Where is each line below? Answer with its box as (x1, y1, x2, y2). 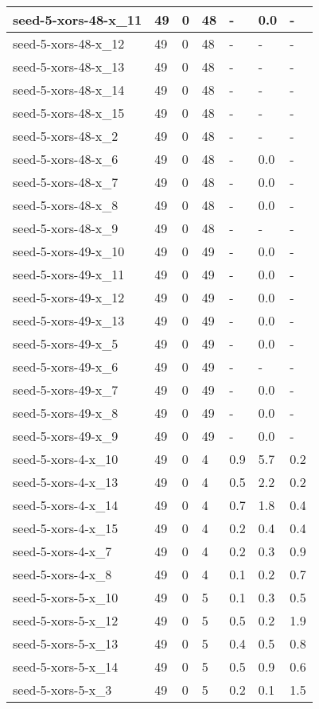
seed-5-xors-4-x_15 (13, 519, 119, 537)
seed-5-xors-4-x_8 (13, 565, 112, 583)
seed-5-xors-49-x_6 (13, 357, 119, 376)
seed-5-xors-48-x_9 (13, 219, 119, 237)
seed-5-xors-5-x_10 (13, 588, 119, 606)
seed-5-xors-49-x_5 (13, 334, 119, 353)
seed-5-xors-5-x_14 (13, 657, 119, 676)
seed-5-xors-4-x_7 (13, 542, 112, 560)
